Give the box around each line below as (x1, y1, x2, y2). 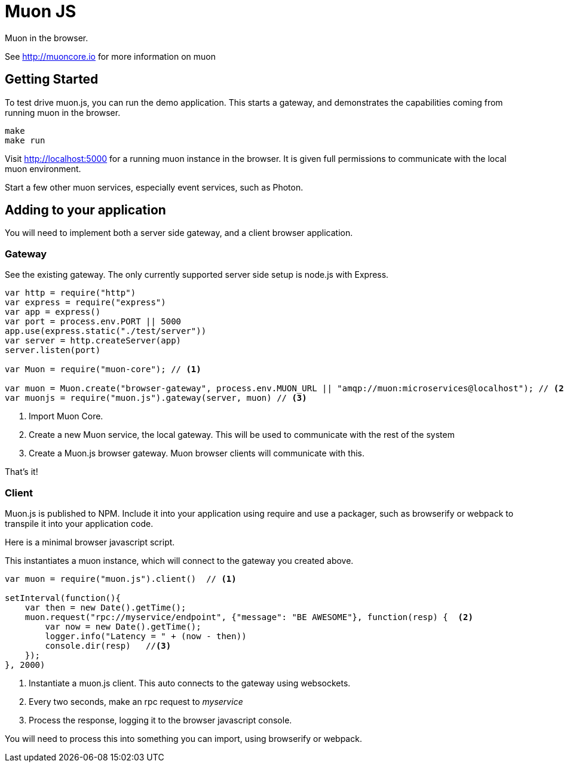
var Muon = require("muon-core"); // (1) (5, 364, 201, 375)
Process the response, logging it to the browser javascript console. (29, 714, 292, 725)
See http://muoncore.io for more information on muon (5, 51, 216, 62)
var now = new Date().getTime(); (45, 621, 201, 631)
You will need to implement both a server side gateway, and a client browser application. (5, 228, 353, 238)
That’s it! (5, 467, 38, 477)
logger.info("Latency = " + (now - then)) (45, 631, 247, 641)
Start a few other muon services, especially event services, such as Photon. (5, 182, 304, 192)
